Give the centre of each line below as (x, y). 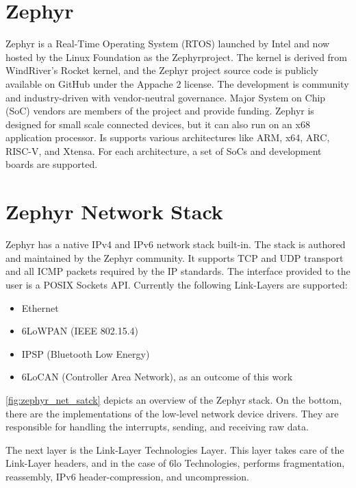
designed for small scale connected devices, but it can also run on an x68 (158, 124)
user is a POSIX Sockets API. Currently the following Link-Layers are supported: (177, 284)
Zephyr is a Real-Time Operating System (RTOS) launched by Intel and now (168, 44)
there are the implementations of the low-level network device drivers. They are (172, 413)
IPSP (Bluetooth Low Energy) (86, 353)
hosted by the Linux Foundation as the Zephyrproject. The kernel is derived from (177, 57)
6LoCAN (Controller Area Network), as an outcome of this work (157, 377)
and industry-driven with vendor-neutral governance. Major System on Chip (166, 97)
